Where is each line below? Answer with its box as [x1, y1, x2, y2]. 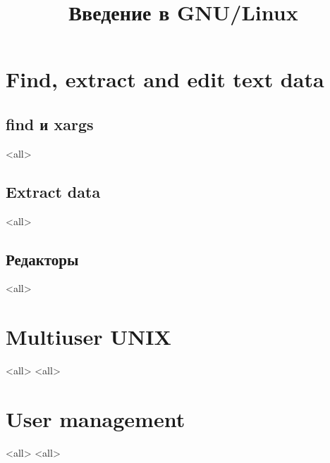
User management [6, 404, 185, 433]
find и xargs [6, 113, 94, 134]
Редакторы [6, 248, 79, 269]
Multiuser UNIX [6, 322, 171, 351]
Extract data [6, 180, 101, 202]
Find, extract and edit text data [6, 65, 324, 94]
